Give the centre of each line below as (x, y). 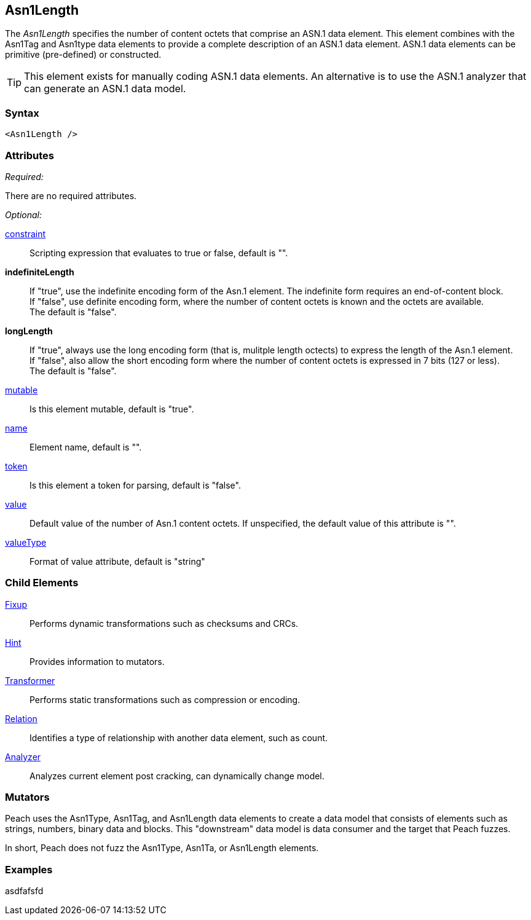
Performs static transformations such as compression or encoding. (165, 699)
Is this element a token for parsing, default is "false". (135, 485)
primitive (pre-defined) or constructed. (83, 55)
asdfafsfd (24, 891)
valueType (26, 542)
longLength (29, 331)
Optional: (23, 214)
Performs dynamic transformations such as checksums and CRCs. (164, 623)
